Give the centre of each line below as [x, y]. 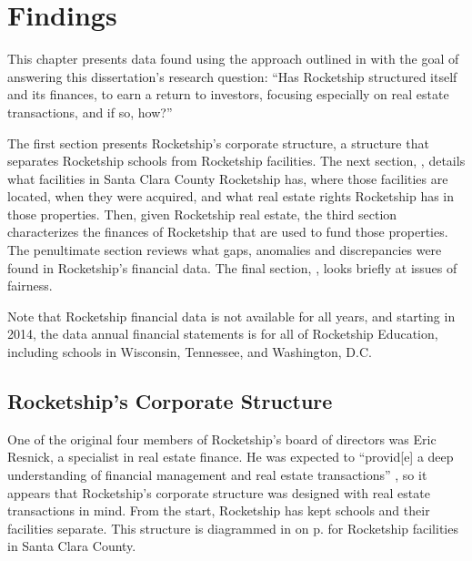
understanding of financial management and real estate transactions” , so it [217, 475]
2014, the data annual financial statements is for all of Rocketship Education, [223, 334]
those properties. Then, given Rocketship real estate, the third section [202, 214]
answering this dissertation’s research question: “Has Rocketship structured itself [232, 76]
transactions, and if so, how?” [90, 112]
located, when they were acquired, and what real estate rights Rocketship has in [231, 196]
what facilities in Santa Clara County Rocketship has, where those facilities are [228, 178]
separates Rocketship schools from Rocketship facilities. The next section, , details [236, 161]
